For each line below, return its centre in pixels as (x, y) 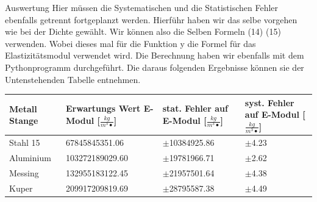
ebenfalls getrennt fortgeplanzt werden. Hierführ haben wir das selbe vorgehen (151, 19)
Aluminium (30, 158)
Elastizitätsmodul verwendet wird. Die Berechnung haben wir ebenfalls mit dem (155, 55)
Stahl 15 (25, 142)
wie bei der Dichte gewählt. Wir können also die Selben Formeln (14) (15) (143, 31)
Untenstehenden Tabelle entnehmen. (73, 79)
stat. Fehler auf (195, 108)
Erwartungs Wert (103, 108)
